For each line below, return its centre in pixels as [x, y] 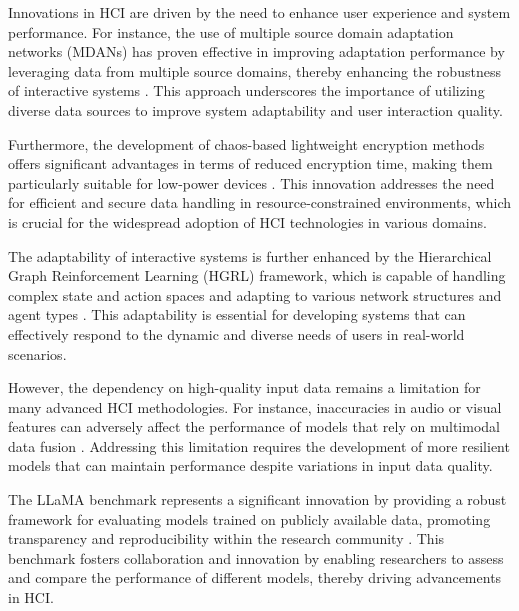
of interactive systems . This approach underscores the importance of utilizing [246, 90]
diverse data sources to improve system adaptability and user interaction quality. [255, 109]
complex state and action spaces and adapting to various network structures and [255, 294]
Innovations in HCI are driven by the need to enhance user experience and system [259, 12]
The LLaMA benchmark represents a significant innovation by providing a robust [257, 499]
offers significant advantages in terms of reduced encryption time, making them [250, 163]
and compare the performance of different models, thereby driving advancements [255, 577]
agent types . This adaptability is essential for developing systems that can [237, 314]
